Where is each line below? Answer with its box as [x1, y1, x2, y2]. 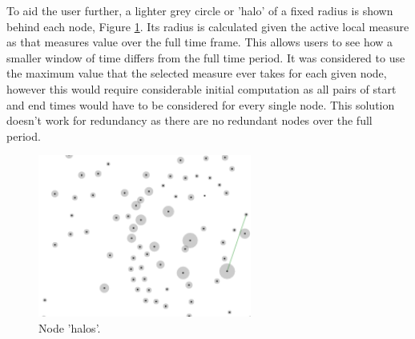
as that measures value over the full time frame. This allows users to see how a [6, 34, 393, 50]
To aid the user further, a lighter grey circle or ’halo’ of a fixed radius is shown [6, 2, 393, 18]
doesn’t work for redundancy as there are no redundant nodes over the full [6, 112, 373, 129]
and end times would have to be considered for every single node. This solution [6, 96, 395, 113]
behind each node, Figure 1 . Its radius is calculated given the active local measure [6, 18, 409, 34]
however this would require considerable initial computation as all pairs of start [6, 80, 397, 97]
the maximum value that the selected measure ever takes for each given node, [6, 65, 387, 82]
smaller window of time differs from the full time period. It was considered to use [6, 49, 405, 66]
